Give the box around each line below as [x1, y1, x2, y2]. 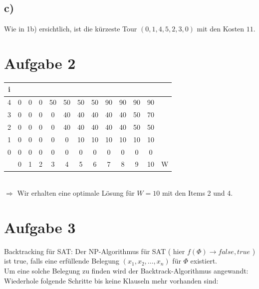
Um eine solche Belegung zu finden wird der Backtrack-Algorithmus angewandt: [4, 266, 249, 276]
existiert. [190, 256, 217, 266]
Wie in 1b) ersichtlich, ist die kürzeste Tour [4, 23, 137, 34]
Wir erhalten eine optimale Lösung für [17, 188, 135, 198]
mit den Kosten [197, 23, 245, 34]
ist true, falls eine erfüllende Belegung [4, 256, 120, 266]
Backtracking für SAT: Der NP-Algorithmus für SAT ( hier [4, 246, 185, 256]
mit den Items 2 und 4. [162, 188, 233, 198]
